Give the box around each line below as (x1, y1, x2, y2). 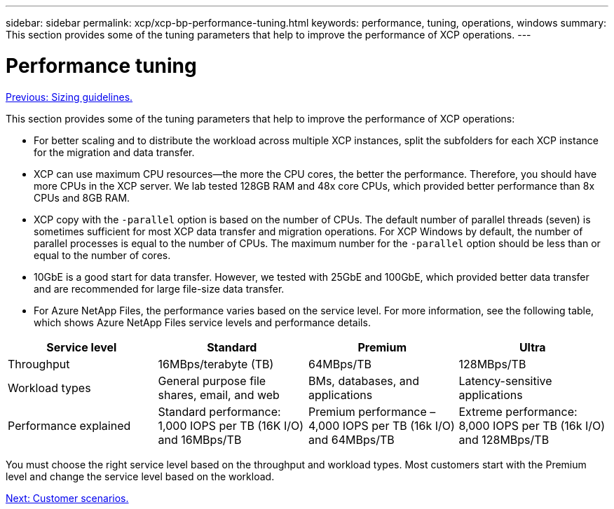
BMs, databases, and (308, 373, 420, 388)
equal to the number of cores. (34, 249, 171, 261)
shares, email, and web (158, 387, 280, 402)
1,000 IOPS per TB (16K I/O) (158, 418, 304, 433)
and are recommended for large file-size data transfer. (34, 282, 285, 295)
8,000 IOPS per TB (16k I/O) (458, 418, 606, 433)
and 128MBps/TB (458, 432, 550, 447)
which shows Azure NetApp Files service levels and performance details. (34, 316, 371, 328)
